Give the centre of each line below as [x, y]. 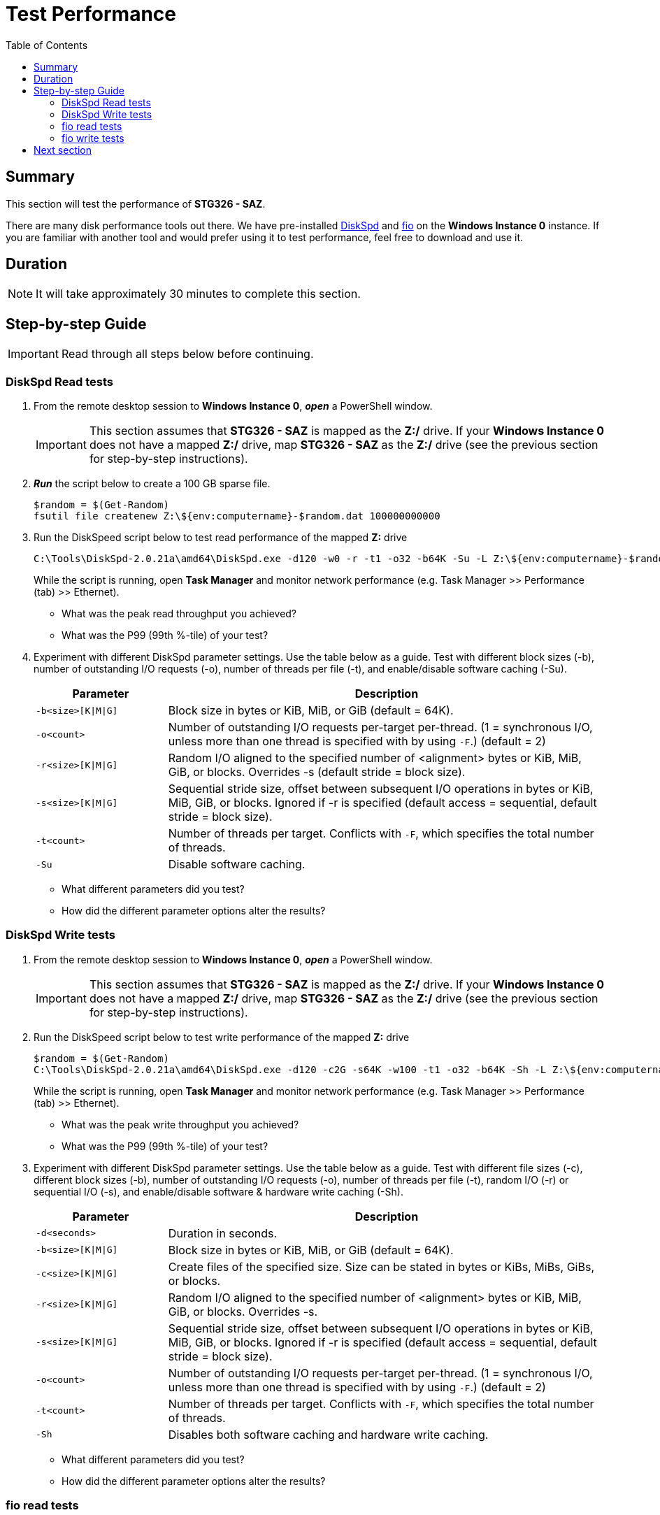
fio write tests [93, 138]
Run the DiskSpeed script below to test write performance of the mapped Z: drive [222, 1037]
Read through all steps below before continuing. [187, 354]
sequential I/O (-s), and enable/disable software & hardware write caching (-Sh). [218, 1191]
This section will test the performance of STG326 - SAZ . [136, 203]
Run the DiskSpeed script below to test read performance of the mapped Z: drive [221, 538]
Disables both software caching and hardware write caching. [328, 1434]
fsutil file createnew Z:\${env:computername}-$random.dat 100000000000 [237, 516]
